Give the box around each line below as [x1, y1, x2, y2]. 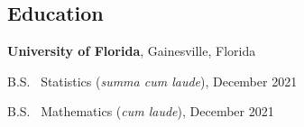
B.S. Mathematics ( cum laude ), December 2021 [7, 102, 274, 121]
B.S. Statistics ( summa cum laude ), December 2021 [7, 71, 298, 90]
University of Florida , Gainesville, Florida [7, 41, 256, 60]
